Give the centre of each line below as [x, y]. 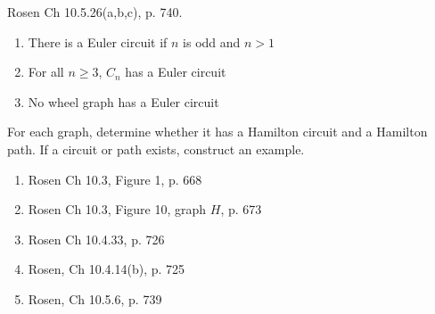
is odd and [212, 41]
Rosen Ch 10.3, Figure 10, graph [117, 209]
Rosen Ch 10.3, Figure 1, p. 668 [115, 179]
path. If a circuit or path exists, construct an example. [156, 149]
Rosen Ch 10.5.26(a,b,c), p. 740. [95, 12]
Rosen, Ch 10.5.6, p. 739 [95, 298]
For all [46, 72]
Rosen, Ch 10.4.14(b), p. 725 [107, 269]
